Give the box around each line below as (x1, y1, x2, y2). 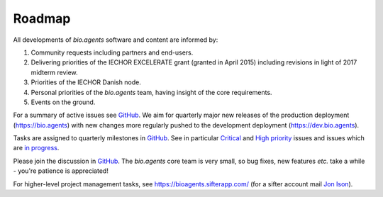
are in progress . (13, 144, 60, 152)
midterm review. (30, 68, 78, 77)
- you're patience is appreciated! (13, 167, 109, 175)
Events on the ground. (30, 98, 96, 106)
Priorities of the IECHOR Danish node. (30, 78, 141, 86)
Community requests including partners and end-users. (30, 48, 194, 57)
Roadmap (13, 11, 71, 26)
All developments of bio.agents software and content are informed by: (13, 35, 218, 44)
